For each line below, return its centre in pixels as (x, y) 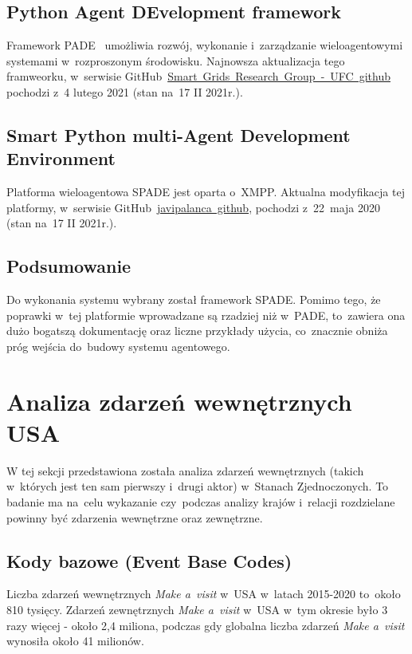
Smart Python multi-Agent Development (179, 134)
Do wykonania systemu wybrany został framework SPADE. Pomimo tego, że (194, 299)
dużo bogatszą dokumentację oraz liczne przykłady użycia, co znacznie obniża (197, 331)
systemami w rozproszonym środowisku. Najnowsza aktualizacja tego (176, 60)
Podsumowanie (69, 266)
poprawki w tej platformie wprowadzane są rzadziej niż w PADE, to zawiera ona (206, 315)
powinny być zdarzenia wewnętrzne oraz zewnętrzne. (135, 517)
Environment (61, 158)
